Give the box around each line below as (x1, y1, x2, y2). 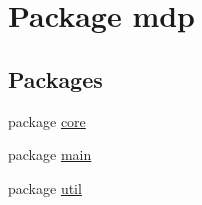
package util (8, 177, 82, 198)
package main (8, 144, 92, 165)
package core (8, 110, 86, 131)
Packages (8, 63, 103, 94)
